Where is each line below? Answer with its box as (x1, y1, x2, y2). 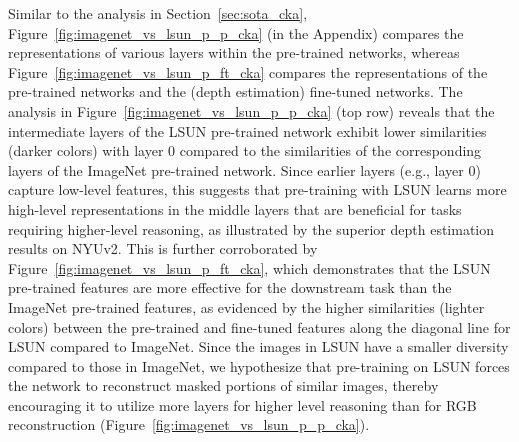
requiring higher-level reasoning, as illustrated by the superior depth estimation (8, 218, 495, 239)
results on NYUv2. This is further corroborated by (8, 238, 318, 259)
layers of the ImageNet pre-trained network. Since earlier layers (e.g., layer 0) (8, 159, 481, 180)
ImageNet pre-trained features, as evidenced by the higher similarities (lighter (8, 296, 485, 317)
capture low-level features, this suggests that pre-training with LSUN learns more (8, 179, 507, 200)
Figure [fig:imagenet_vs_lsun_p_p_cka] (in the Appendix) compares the (8, 22, 464, 43)
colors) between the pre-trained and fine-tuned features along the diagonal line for (8, 316, 511, 337)
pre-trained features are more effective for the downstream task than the (8, 277, 452, 298)
